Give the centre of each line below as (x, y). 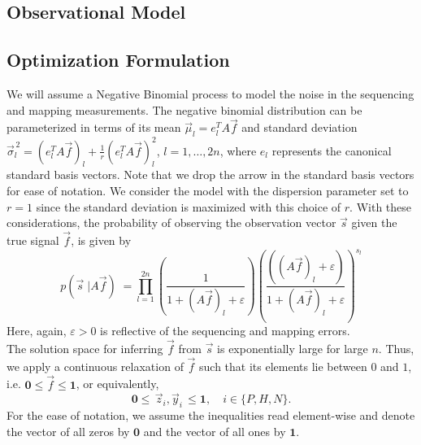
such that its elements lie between (283, 366)
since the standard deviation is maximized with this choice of (189, 206)
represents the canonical (332, 150)
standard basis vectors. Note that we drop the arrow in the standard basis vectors (210, 175)
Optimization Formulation (118, 60)
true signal (33, 240)
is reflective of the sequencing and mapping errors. (225, 331)
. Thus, (396, 348)
